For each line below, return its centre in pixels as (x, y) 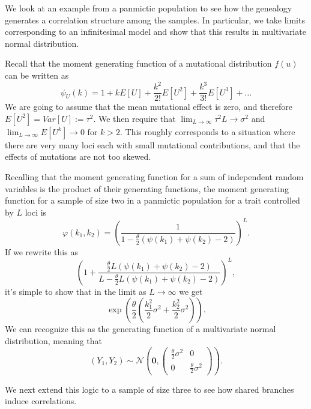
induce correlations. (41, 401)
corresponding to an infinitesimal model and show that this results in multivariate (155, 32)
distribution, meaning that (53, 341)
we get (191, 291)
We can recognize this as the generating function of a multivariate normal (140, 329)
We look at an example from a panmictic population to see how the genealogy (149, 8)
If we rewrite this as (41, 251)
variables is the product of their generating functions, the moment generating (147, 188)
